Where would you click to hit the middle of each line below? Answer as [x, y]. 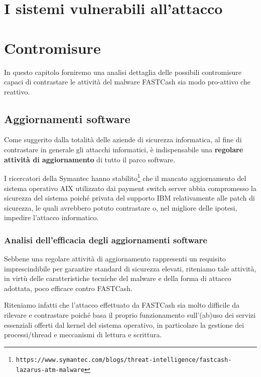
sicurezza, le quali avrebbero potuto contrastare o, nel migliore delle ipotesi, [121, 207]
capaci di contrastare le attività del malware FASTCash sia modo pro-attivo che [127, 82]
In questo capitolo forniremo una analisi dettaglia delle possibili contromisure [123, 72]
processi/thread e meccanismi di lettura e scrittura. [83, 335]
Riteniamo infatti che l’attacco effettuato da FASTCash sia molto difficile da [122, 305]
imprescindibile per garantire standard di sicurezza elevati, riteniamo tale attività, [130, 268]
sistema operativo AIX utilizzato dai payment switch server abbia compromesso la [130, 188]
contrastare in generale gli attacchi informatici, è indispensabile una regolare [124, 150]
